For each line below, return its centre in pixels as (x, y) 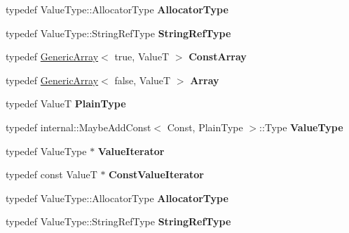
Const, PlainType (205, 127)
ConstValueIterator (156, 174)
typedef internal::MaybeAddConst (78, 127)
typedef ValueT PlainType (66, 104)
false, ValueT (143, 80)
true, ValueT (142, 56)
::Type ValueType (301, 127)
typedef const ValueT (52, 174)
